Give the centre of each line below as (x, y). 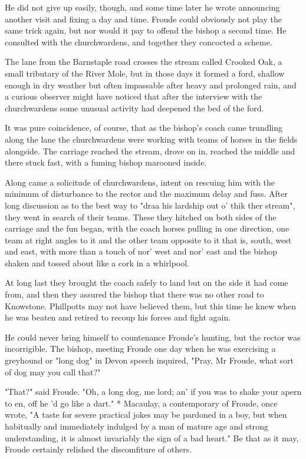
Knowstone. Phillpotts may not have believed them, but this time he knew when (150, 306)
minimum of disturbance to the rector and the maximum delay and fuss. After (146, 194)
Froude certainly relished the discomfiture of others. (98, 449)
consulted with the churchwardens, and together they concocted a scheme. (139, 42)
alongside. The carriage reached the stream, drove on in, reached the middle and (150, 151)
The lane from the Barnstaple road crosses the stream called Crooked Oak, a (144, 62)
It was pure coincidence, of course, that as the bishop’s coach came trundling (144, 128)
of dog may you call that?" (53, 372)
